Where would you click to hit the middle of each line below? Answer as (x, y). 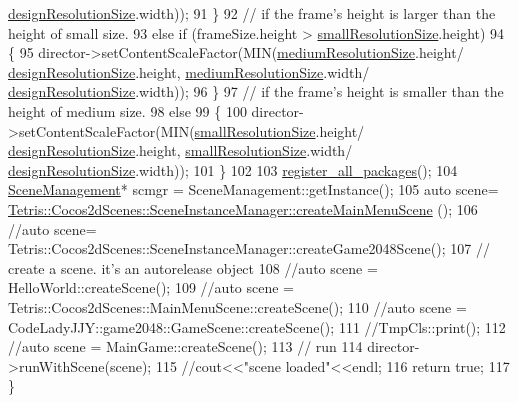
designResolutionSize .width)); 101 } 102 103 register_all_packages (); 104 (233, 169)
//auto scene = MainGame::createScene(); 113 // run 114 (185, 346)
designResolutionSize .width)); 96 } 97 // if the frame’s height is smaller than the (256, 91)
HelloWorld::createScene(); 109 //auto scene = (151, 287)
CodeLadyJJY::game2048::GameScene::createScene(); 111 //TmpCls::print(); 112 (257, 326)
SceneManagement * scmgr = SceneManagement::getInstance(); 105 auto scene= (253, 189)
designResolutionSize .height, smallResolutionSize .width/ (180, 150)
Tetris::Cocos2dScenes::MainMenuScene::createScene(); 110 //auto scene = (237, 306)
